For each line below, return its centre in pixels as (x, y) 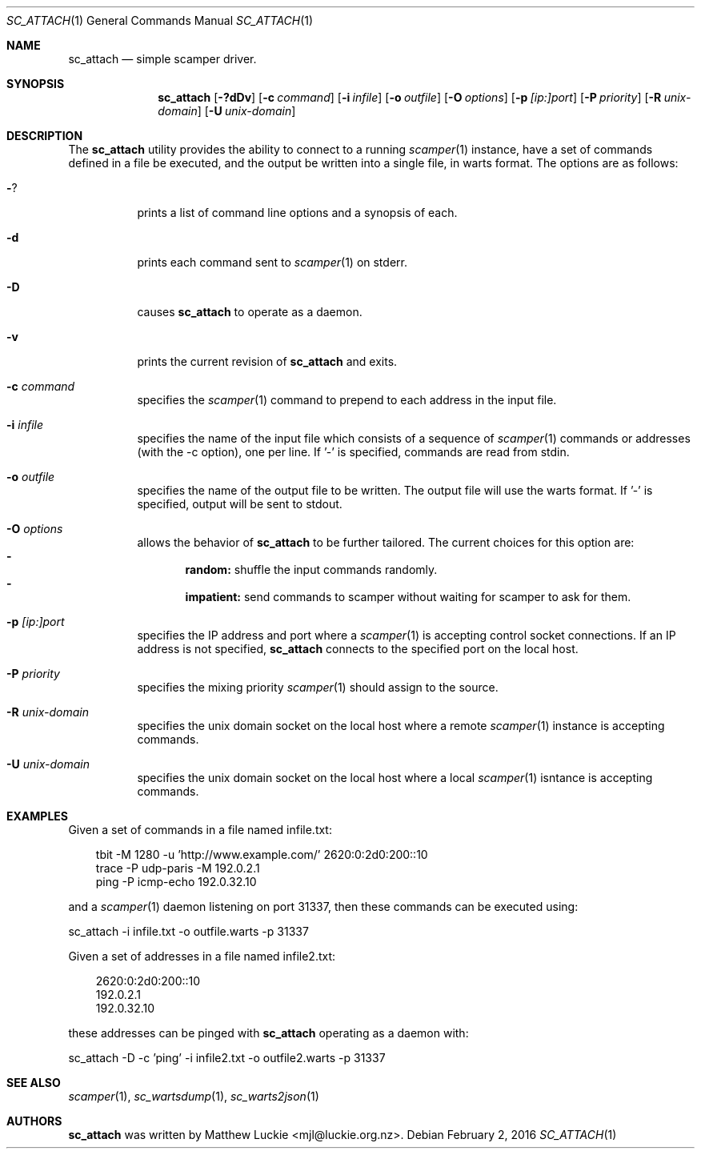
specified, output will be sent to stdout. (240, 504)
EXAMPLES (37, 816)
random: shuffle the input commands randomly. (311, 569)
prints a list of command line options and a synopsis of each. (297, 213)
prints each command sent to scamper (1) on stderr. (272, 262)
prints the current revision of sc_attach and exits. (267, 361)
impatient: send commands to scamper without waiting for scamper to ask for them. (408, 597)
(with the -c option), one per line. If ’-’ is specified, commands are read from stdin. (353, 452)
